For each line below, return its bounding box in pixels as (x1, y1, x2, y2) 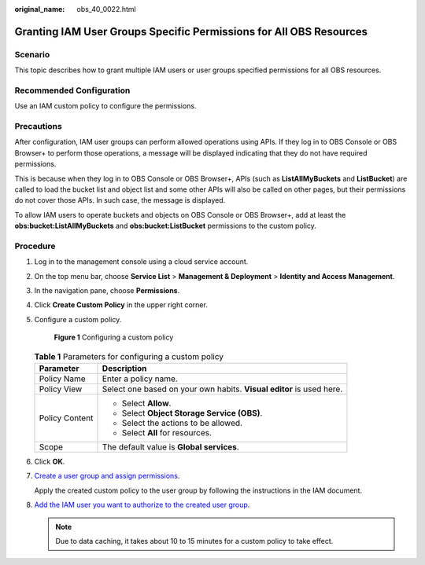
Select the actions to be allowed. (121, 417, 243, 428)
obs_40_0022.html (76, 5, 137, 13)
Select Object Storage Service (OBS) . (121, 408, 263, 419)
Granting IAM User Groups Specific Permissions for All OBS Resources (14, 24, 368, 39)
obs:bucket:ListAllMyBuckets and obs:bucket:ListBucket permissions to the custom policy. (14, 221, 316, 231)
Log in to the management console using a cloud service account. (34, 257, 249, 266)
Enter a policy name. (102, 373, 179, 384)
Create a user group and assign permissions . (34, 471, 180, 481)
